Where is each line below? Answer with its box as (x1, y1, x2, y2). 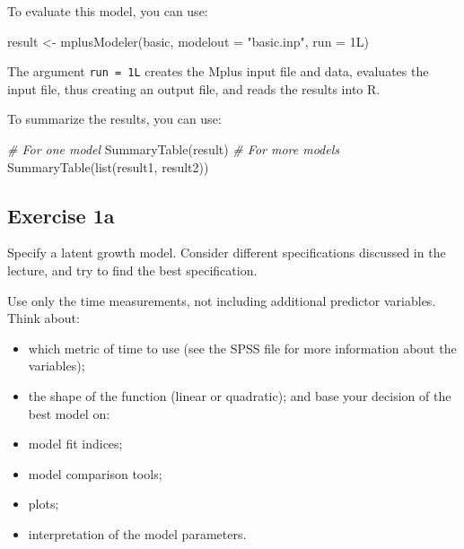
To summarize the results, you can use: (7, 109, 222, 128)
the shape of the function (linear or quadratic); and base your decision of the (28, 386, 451, 405)
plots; (28, 494, 59, 513)
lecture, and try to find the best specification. (7, 261, 258, 280)
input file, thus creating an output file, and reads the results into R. (7, 79, 381, 98)
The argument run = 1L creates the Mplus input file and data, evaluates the (7, 62, 429, 81)
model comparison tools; (28, 464, 162, 483)
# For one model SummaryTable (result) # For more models (7, 140, 340, 159)
